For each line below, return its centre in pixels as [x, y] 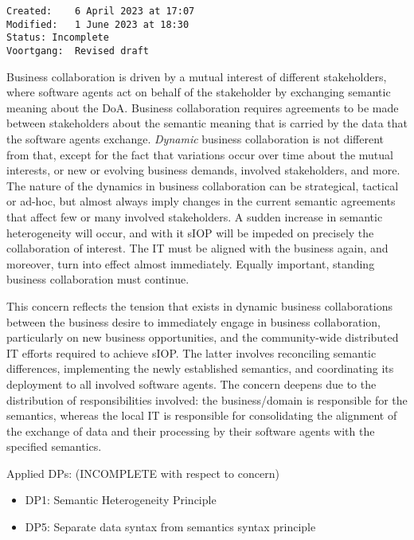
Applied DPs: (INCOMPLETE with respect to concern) [143, 473]
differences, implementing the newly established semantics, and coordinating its [200, 368]
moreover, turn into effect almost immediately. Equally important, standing [191, 263]
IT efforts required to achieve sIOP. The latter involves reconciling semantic [191, 352]
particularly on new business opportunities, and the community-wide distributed [203, 337]
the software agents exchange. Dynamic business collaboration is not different [195, 139]
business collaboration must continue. [98, 279]
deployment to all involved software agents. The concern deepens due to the [191, 383]
